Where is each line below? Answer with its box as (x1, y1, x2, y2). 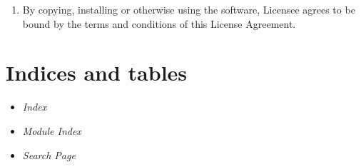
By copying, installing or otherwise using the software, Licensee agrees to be (22, 2, 355, 16)
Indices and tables (6, 58, 188, 87)
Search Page (22, 147, 76, 162)
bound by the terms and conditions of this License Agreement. (22, 16, 296, 31)
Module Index (22, 123, 81, 138)
